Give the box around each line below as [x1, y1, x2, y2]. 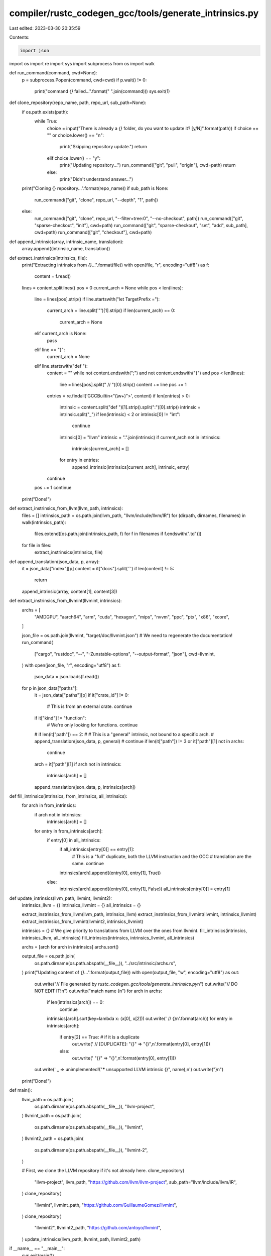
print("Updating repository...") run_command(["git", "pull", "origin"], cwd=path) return [59, 162, 236, 168]
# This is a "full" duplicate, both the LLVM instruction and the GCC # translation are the [72, 853, 252, 859]
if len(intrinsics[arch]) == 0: [47, 999, 104, 1005]
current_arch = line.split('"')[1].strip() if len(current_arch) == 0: [47, 307, 176, 313]
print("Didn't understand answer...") [59, 176, 133, 182]
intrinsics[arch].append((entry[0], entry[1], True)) [59, 870, 161, 876]
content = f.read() [34, 273, 71, 279]
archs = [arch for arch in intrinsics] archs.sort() [22, 944, 119, 950]
